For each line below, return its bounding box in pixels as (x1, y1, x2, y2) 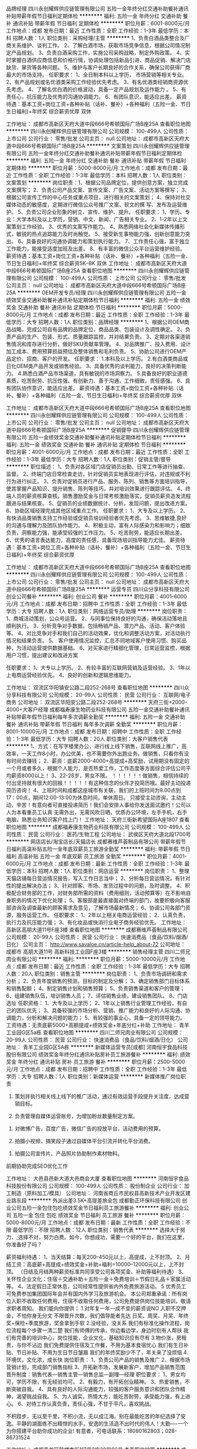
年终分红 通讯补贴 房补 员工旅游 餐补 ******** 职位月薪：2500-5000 (17, 1059, 185, 1065)
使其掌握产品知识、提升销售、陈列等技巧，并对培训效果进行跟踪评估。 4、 (6, 485, 186, 492)
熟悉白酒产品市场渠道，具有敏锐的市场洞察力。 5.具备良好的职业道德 (22, 370, 188, 377)
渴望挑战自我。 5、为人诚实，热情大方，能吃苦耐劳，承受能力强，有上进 (16, 1393, 191, 1400)
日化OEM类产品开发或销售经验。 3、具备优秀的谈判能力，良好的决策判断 (6, 363, 182, 369)
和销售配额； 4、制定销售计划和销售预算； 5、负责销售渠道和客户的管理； (6, 985, 185, 992)
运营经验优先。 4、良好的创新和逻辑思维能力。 (21, 672, 134, 678)
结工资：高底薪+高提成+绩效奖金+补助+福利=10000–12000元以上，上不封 (6, 1261, 185, 1268)
